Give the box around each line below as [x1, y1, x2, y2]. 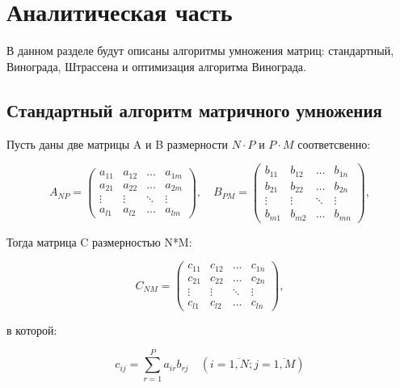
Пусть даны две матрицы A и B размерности [6, 135, 229, 152]
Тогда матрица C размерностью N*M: [6, 233, 192, 250]
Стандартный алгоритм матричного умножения [6, 97, 382, 122]
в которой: [6, 321, 57, 338]
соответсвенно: [297, 135, 371, 152]
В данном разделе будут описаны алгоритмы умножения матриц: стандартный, [6, 42, 394, 59]
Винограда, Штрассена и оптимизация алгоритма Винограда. [6, 57, 306, 74]
